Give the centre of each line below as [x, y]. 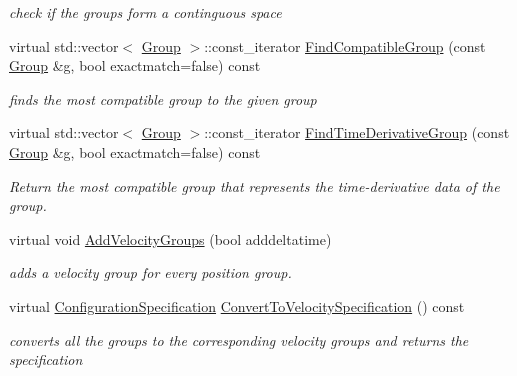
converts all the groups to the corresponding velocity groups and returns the [239, 339]
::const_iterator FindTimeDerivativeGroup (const [357, 132]
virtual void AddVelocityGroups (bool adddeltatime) [170, 238]
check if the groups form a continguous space [145, 12]
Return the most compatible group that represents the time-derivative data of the [254, 185]
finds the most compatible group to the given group [163, 98]
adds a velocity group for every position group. [150, 272]
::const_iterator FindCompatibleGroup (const [345, 45]
